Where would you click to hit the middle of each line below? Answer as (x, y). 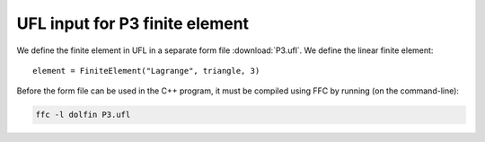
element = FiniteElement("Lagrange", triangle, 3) (146, 71)
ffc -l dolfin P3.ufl (83, 115)
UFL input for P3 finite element (133, 23)
